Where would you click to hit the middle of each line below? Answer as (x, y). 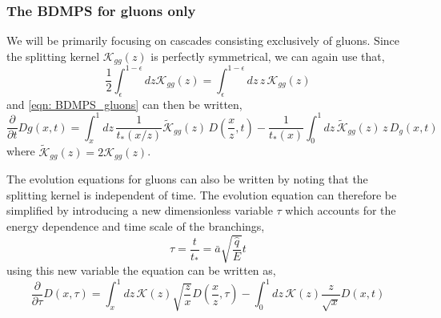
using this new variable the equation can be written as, (141, 270)
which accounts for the (341, 210)
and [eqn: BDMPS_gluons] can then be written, (124, 104)
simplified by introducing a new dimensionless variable (140, 210)
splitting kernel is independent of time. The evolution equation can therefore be (202, 194)
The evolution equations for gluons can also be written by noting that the (187, 179)
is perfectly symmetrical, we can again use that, (268, 56)
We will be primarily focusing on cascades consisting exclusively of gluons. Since (203, 40)
